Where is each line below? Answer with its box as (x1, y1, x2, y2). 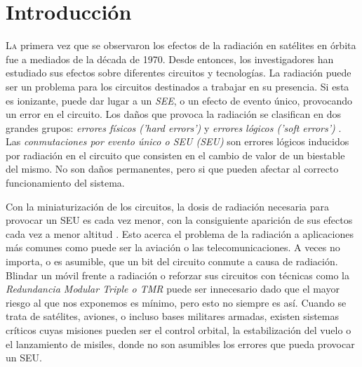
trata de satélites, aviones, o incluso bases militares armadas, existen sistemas (6, 309, 340, 323)
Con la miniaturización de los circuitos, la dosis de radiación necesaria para (6, 199, 330, 213)
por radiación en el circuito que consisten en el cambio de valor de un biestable (6, 147, 345, 162)
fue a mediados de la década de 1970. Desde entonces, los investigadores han (6, 51, 334, 66)
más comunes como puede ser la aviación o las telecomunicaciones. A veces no (6, 240, 340, 255)
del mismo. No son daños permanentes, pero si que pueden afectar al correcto (6, 161, 339, 176)
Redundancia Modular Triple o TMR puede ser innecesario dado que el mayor (6, 281, 340, 296)
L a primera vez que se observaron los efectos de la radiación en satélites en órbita (6, 38, 356, 53)
